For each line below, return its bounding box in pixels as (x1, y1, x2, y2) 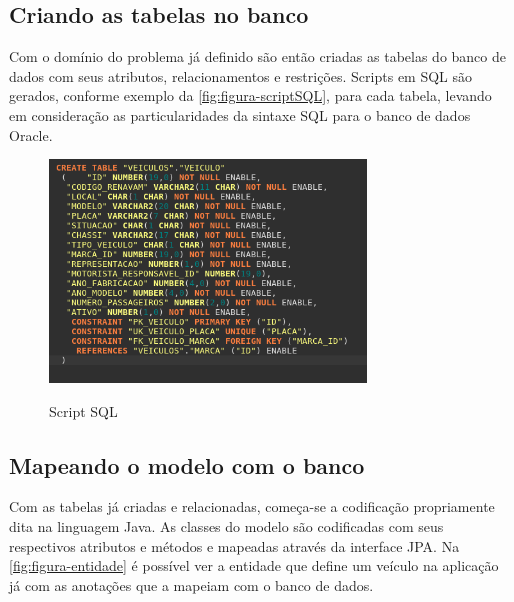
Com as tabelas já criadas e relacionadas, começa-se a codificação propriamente (9, 496, 495, 517)
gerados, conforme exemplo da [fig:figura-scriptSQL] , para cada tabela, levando (9, 85, 492, 106)
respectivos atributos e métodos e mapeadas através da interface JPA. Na (9, 535, 460, 556)
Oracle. (9, 124, 53, 145)
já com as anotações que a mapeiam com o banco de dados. (9, 574, 374, 595)
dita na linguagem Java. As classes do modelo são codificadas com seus (9, 515, 444, 536)
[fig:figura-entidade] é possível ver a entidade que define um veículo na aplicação (9, 555, 499, 576)
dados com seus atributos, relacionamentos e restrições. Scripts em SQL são (9, 65, 473, 86)
